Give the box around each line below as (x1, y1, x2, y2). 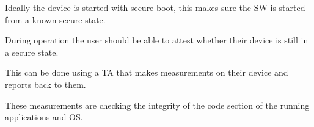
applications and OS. (5, 111, 83, 123)
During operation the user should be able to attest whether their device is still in (5, 34, 309, 46)
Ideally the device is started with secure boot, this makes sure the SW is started (5, 1, 305, 13)
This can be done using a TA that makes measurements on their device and (5, 66, 288, 79)
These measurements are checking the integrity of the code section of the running (5, 98, 310, 111)
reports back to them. (5, 78, 86, 90)
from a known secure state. (5, 13, 106, 26)
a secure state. (5, 45, 59, 58)
